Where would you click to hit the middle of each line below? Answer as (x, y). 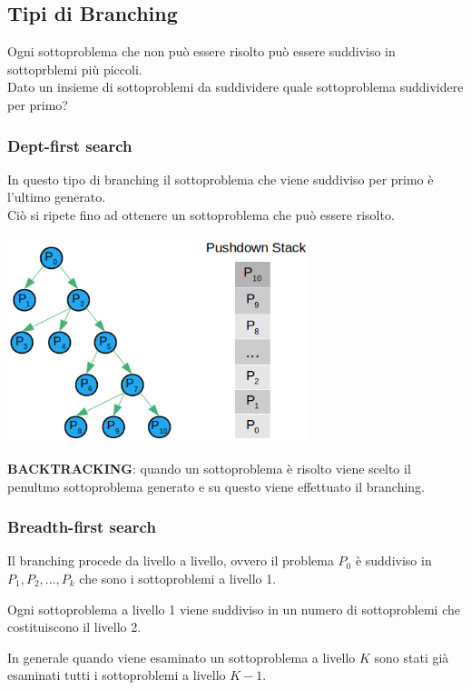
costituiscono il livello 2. (74, 627)
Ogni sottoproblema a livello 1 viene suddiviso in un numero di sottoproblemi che (234, 609)
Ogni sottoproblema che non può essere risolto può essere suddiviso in (201, 51)
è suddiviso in (393, 560)
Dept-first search (70, 145)
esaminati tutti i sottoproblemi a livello (117, 675)
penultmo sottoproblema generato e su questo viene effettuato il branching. (216, 486)
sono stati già (412, 657)
